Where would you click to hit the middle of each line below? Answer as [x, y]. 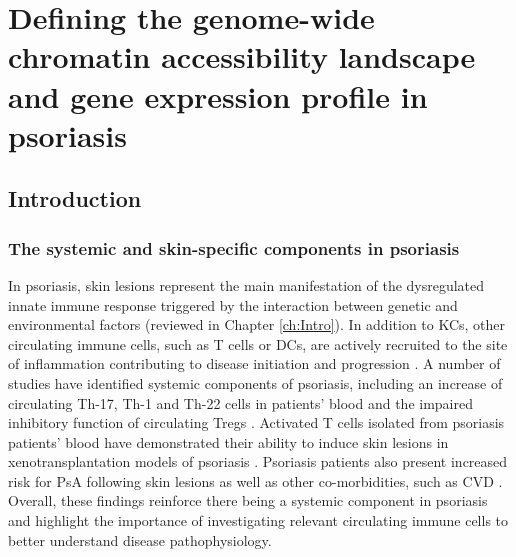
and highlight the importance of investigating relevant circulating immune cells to [258, 520]
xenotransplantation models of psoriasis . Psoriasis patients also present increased [258, 461]
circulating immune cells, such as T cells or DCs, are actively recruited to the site [258, 343]
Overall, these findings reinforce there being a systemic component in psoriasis [248, 500]
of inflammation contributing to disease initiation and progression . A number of [254, 363]
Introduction [75, 198]
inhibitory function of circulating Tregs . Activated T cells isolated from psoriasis [256, 422]
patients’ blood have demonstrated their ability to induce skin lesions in [228, 441]
